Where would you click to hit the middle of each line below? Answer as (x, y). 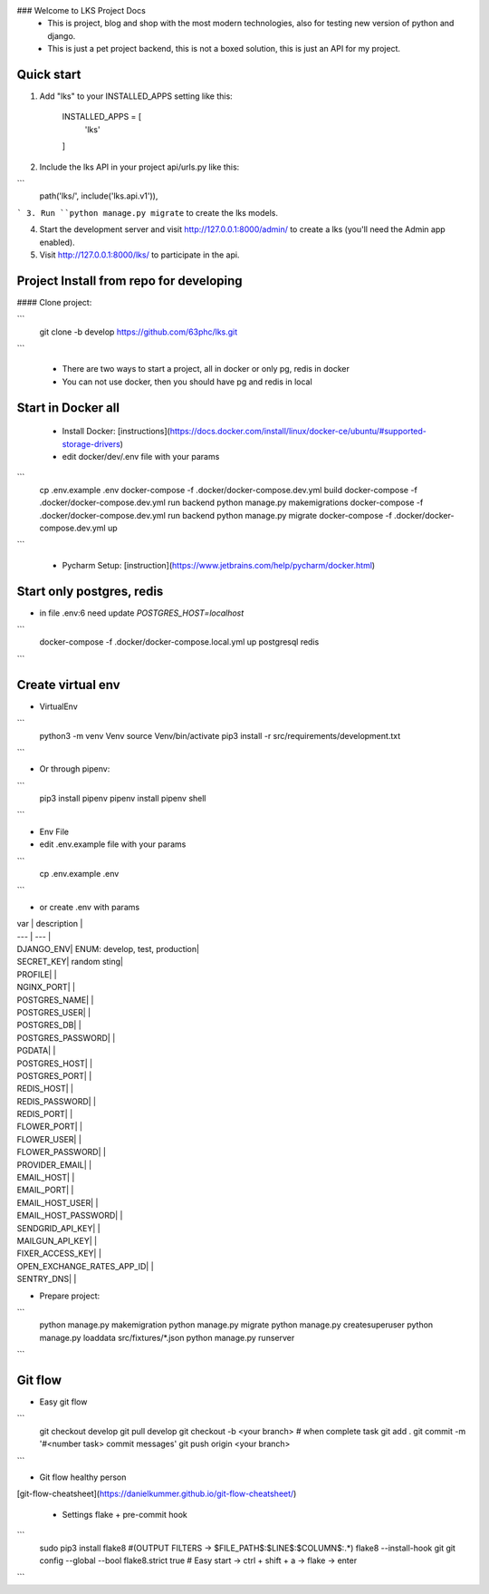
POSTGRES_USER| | (53, 1012)
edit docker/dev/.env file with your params (141, 457)
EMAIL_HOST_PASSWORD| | (70, 1216)
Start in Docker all (68, 408)
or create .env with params (90, 907)
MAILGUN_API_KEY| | (57, 1240)
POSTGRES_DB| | (49, 1025)
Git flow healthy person (83, 1477)
